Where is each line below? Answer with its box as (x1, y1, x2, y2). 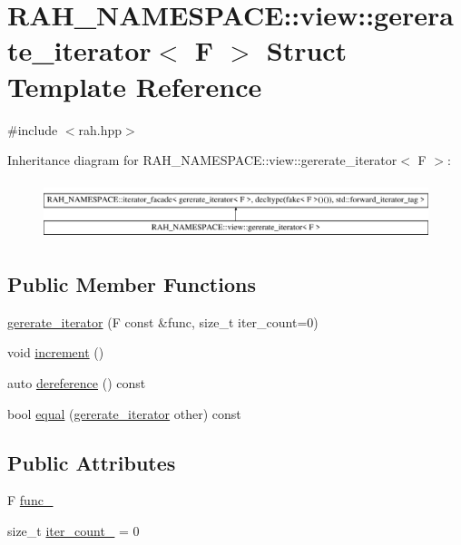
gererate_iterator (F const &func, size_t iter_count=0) (7, 312, 319, 331)
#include (7, 120, 58, 139)
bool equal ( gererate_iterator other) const (7, 404, 241, 423)
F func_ (7, 491, 54, 510)
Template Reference (7, 67, 262, 104)
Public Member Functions (7, 270, 256, 297)
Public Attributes (7, 448, 176, 476)
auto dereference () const (7, 374, 146, 392)
